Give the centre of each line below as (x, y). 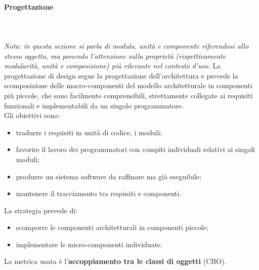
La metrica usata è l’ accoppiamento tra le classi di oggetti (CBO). (115, 261)
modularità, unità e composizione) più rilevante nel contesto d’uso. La (113, 66)
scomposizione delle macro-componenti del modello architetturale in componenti (128, 85)
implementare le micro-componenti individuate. (89, 244)
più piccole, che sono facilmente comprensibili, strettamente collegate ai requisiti (128, 95)
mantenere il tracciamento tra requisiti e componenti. (99, 193)
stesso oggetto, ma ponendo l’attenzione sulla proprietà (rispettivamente (115, 55)
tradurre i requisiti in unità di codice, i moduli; (89, 132)
